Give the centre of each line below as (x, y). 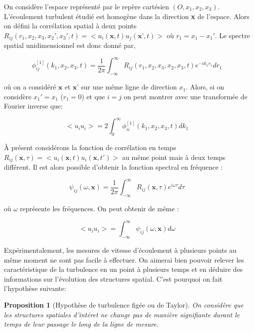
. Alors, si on (205, 87)
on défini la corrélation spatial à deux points (70, 26)
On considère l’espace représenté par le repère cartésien (87, 6)
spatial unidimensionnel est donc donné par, (70, 45)
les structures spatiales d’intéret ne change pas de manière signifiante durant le (122, 314)
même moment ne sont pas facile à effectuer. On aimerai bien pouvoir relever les (124, 259)
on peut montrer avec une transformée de (186, 96)
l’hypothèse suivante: (35, 288)
